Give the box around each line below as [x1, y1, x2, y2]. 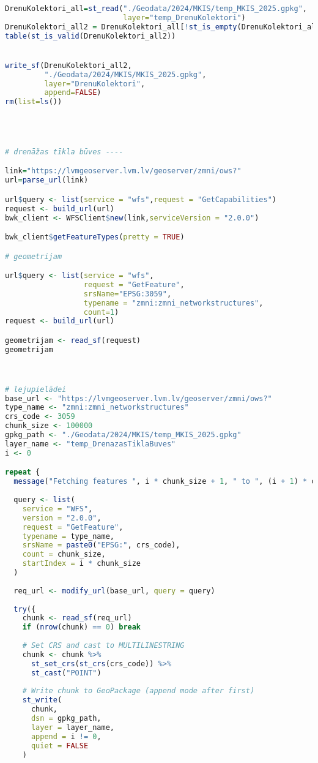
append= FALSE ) [44, 88, 102, 97]
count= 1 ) [83, 307, 119, 317]
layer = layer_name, [31, 723, 114, 732]
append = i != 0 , [31, 732, 102, 741]
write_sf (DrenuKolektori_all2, [5, 61, 132, 70]
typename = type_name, [22, 532, 114, 541]
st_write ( [22, 696, 62, 705]
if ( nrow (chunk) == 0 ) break [22, 623, 141, 632]
